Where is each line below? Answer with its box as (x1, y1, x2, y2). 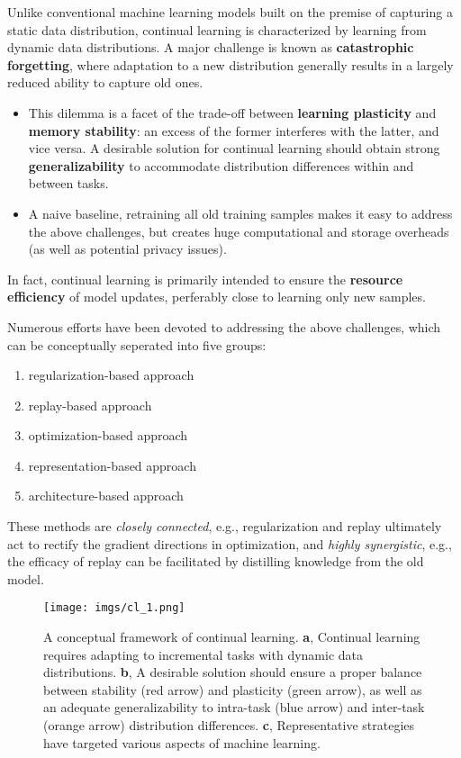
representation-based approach (28, 456, 196, 474)
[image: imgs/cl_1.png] (43, 601, 185, 615)
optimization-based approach (28, 426, 188, 445)
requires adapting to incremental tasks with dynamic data (43, 645, 364, 663)
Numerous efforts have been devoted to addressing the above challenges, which (7, 317, 441, 336)
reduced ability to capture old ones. (7, 73, 203, 92)
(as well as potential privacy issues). (28, 239, 227, 258)
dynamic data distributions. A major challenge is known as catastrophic (7, 38, 414, 57)
